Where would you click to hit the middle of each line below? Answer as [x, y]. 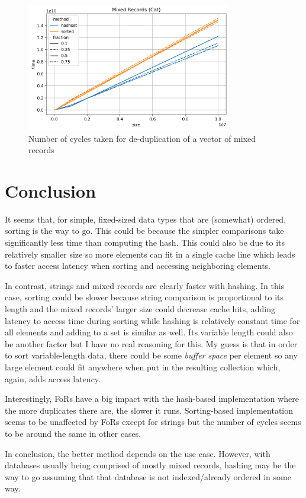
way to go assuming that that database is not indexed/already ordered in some [148, 476]
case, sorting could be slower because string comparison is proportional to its [144, 297]
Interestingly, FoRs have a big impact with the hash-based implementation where [152, 399]
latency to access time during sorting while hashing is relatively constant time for [152, 320]
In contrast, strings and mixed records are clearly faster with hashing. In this [145, 285]
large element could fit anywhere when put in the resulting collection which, [143, 367]
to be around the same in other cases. [73, 433]
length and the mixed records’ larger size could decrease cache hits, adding [140, 309]
